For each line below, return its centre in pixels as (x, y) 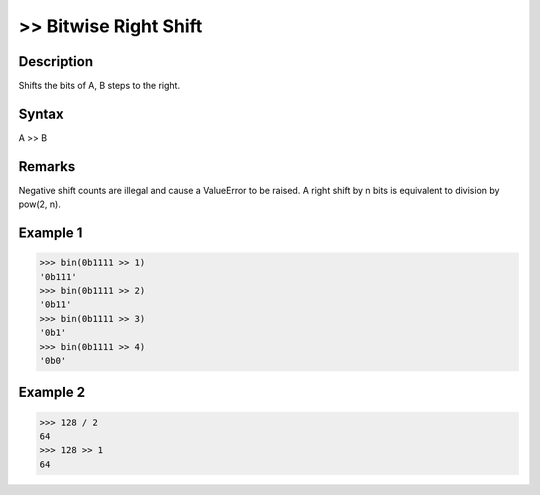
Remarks (47, 166)
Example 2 (51, 392)
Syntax (41, 113)
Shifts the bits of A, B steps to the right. (99, 86)
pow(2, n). (40, 204)
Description (56, 61)
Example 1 (50, 233)
